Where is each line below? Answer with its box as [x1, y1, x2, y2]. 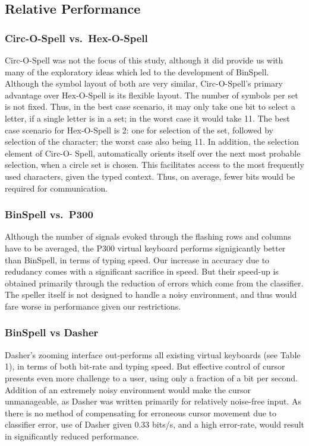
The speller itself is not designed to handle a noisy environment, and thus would [5, 288, 297, 301]
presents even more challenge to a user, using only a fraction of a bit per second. [5, 371, 298, 384]
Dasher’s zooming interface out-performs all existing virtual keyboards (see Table [5, 348, 301, 361]
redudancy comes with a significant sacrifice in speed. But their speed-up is [5, 265, 279, 278]
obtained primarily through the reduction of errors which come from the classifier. [5, 276, 304, 289]
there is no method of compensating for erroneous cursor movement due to [5, 406, 277, 419]
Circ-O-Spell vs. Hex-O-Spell [5, 30, 148, 45]
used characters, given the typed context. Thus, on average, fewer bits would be [5, 170, 295, 182]
